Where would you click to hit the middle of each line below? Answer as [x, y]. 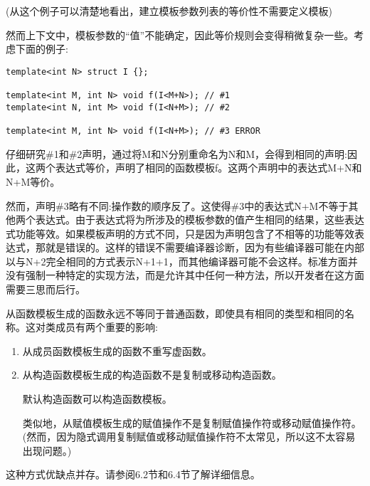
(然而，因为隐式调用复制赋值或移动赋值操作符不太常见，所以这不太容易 [189, 437]
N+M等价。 [33, 181]
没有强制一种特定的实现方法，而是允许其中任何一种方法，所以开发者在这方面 [185, 275]
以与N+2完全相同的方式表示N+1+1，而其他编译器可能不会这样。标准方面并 [182, 261]
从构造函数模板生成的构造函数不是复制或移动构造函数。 [152, 375]
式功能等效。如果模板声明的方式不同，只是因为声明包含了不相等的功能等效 [180, 233]
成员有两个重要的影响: [106, 327]
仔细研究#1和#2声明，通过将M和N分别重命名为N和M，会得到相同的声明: [176, 153]
